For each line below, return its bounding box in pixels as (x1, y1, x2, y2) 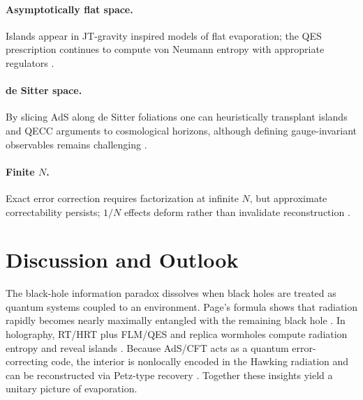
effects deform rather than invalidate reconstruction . (124, 204, 350, 219)
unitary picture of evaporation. (6, 381, 138, 396)
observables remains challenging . (6, 137, 147, 151)
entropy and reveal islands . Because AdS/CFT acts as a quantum (6, 340, 289, 355)
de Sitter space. (6, 83, 82, 98)
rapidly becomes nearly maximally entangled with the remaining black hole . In (6, 313, 346, 328)
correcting (6, 354, 48, 369)
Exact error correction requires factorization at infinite (6, 190, 239, 205)
